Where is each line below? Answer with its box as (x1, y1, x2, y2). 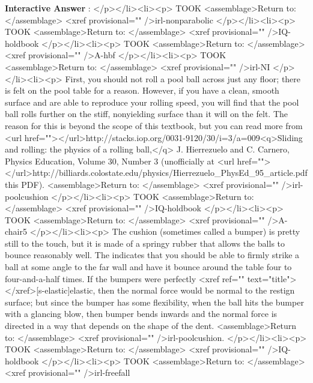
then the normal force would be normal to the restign (98, 284, 295, 297)
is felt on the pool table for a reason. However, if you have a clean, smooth (5, 84, 279, 97)
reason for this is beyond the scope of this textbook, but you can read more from (5, 119, 303, 131)
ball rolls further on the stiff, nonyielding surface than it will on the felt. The (5, 107, 288, 120)
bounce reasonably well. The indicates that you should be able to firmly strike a (5, 249, 300, 261)
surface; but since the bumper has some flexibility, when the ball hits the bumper (5, 295, 304, 308)
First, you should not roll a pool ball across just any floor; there (65, 72, 301, 85)
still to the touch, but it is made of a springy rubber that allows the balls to (5, 237, 285, 249)
